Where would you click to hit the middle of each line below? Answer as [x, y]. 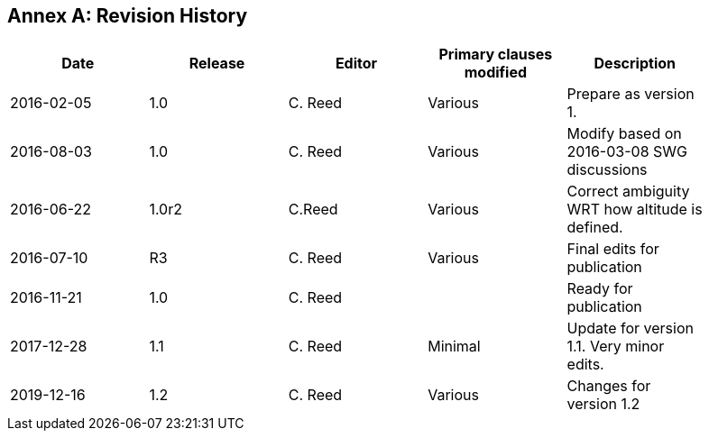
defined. [595, 228]
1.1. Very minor [616, 347]
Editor [356, 64]
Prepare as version [631, 94]
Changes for [609, 386]
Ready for [600, 289]
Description [635, 64]
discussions [607, 170]
